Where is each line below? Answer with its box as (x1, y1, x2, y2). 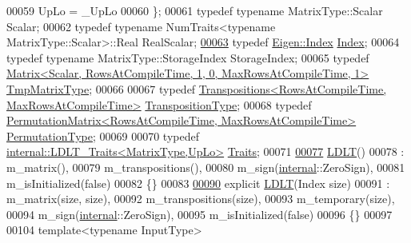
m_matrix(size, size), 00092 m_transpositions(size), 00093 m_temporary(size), (6, 190, 395, 207)
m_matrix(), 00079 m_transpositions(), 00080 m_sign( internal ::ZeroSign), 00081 (6, 158, 405, 175)
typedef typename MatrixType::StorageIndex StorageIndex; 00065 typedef (6, 49, 369, 66)
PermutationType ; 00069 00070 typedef (6, 127, 199, 144)
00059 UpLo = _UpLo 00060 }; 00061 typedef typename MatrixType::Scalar (6, 2, 383, 18)
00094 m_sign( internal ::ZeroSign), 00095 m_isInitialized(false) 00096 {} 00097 (6, 205, 393, 222)
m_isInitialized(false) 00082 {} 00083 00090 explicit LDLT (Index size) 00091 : (6, 174, 390, 191)
